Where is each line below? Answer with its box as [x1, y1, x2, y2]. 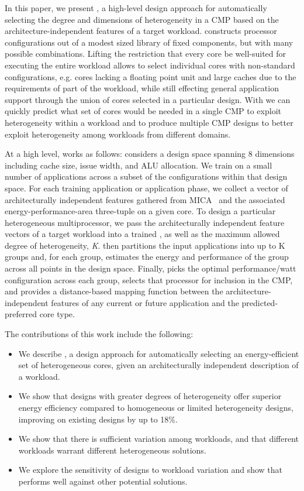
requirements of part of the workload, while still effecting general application [5, 82, 279, 94]
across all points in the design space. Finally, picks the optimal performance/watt [5, 262, 296, 274]
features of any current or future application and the [51, 296, 239, 308]
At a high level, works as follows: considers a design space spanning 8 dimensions [5, 147, 295, 160]
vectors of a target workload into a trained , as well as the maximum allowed [5, 228, 280, 240]
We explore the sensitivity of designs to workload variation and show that [18, 463, 283, 476]
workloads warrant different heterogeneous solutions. [18, 444, 206, 456]
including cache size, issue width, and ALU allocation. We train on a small [5, 159, 272, 171]
